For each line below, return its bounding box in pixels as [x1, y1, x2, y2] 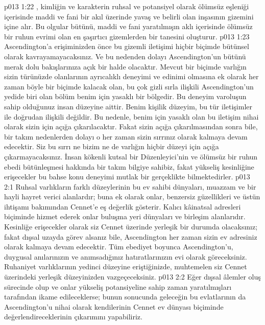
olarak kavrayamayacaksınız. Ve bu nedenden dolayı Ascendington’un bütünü [4, 51, 246, 61]
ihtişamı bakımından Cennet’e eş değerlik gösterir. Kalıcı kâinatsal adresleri [4, 201, 241, 212]
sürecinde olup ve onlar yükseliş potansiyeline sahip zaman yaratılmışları [4, 281, 232, 292]
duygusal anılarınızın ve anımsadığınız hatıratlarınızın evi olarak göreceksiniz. [4, 251, 247, 262]
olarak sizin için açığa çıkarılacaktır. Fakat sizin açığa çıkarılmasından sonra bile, [4, 121, 258, 132]
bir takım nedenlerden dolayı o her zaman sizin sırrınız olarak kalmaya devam [4, 131, 248, 142]
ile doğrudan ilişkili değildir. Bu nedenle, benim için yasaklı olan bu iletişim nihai [4, 111, 259, 122]
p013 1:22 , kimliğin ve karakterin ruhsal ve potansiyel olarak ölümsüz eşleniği [4, 1, 249, 11]
